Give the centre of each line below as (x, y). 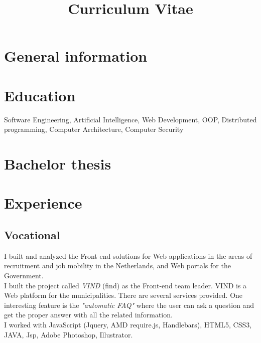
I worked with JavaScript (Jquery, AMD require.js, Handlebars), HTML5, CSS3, (128, 324)
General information (76, 56)
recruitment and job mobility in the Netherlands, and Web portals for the (117, 266)
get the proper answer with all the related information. (88, 315)
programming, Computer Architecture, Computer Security (94, 129)
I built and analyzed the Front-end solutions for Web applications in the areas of (128, 255)
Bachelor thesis (58, 164)
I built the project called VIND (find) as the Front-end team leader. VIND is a (125, 285)
